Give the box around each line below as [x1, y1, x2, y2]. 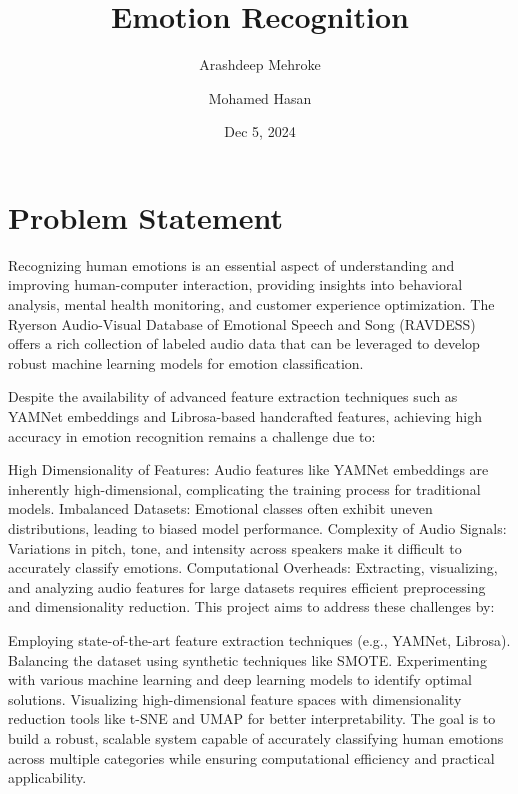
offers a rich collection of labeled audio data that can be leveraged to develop [8, 333, 480, 354]
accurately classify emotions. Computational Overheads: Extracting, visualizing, [8, 557, 498, 578]
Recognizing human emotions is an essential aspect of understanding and [8, 254, 455, 275]
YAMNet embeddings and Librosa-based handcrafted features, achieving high [8, 406, 482, 426]
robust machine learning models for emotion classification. [8, 352, 364, 373]
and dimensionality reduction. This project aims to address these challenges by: [8, 596, 495, 617]
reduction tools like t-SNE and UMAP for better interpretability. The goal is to [8, 708, 496, 729]
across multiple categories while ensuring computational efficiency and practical [8, 747, 495, 768]
